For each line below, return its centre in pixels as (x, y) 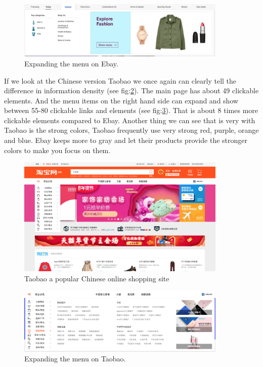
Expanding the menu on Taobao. (75, 359)
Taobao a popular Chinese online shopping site (97, 279)
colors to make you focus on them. (57, 150)
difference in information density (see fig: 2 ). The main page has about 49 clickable (131, 90)
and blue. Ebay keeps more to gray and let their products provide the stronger (126, 140)
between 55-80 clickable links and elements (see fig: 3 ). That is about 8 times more (131, 110)
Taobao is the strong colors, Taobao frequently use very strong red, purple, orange (131, 130)
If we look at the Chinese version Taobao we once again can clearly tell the (120, 80)
